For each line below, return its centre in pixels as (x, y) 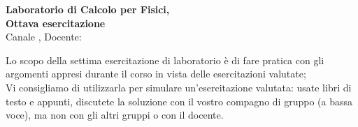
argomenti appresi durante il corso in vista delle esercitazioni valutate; (156, 74)
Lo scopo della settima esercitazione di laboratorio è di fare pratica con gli (165, 60)
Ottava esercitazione (56, 23)
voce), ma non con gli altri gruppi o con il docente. (115, 115)
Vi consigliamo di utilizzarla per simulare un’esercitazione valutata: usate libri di (179, 87)
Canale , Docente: (44, 37)
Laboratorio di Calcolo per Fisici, (88, 9)
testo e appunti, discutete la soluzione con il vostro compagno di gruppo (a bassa (179, 101)
